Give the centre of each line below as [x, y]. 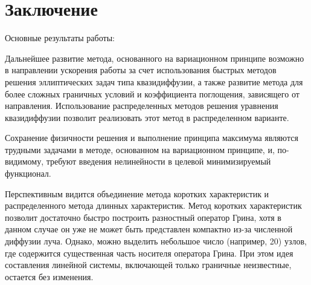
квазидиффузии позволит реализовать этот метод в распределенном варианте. [147, 117]
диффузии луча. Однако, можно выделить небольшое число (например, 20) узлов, [156, 241]
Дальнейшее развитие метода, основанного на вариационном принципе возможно [155, 58]
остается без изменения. [49, 276]
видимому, [24, 161]
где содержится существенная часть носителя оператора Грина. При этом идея [149, 253]
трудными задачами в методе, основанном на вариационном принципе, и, [140, 149]
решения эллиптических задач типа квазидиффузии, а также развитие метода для [154, 81]
